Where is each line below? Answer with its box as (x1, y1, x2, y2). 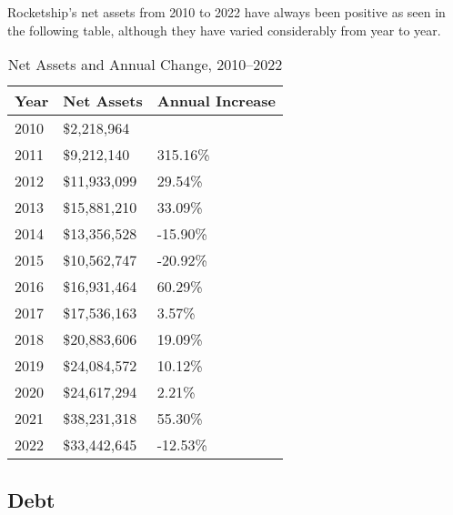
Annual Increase (156, 90, 277, 112)
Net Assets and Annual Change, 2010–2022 (7, 54, 283, 76)
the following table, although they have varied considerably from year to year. (7, 20, 441, 39)
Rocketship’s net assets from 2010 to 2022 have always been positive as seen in (7, 3, 446, 21)
